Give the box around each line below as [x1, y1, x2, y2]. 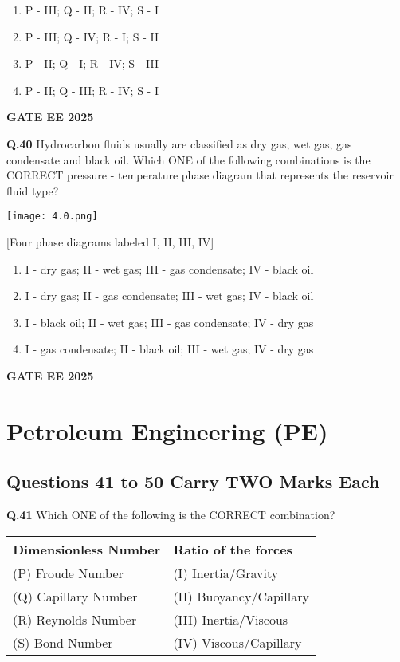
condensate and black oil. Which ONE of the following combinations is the [6, 151, 371, 167]
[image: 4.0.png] [6, 211, 98, 223]
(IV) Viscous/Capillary [173, 632, 302, 652]
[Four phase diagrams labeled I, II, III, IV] [6, 234, 214, 250]
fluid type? [6, 182, 59, 199]
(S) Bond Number [13, 632, 113, 652]
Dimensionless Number [13, 539, 161, 558]
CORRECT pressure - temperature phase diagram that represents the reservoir [6, 167, 394, 183]
